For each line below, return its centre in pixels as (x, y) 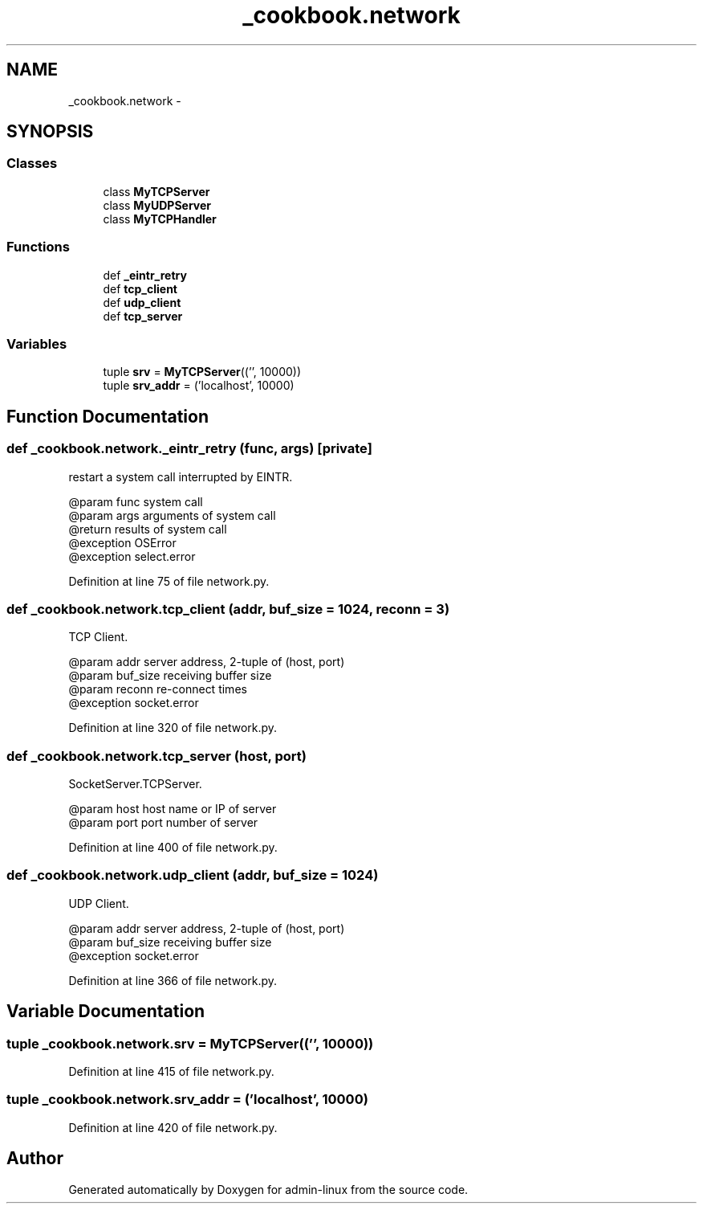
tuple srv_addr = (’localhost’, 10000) (199, 386)
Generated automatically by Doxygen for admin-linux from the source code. (268, 1189)
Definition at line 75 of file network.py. (169, 581)
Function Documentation (108, 416)
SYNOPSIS (50, 132)
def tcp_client (140, 288)
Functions (38, 247)
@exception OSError (122, 542)
